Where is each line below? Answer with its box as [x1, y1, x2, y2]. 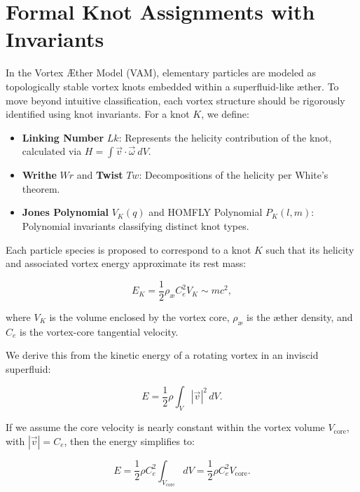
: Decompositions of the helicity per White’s [139, 168, 328, 182]
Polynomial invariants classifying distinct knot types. [22, 219, 249, 233]
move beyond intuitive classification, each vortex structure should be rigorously [6, 93, 345, 107]
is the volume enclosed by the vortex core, [49, 309, 230, 324]
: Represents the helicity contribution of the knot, [118, 130, 332, 144]
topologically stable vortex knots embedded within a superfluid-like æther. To [6, 78, 339, 93]
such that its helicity [265, 242, 354, 257]
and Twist [76, 168, 123, 182]
